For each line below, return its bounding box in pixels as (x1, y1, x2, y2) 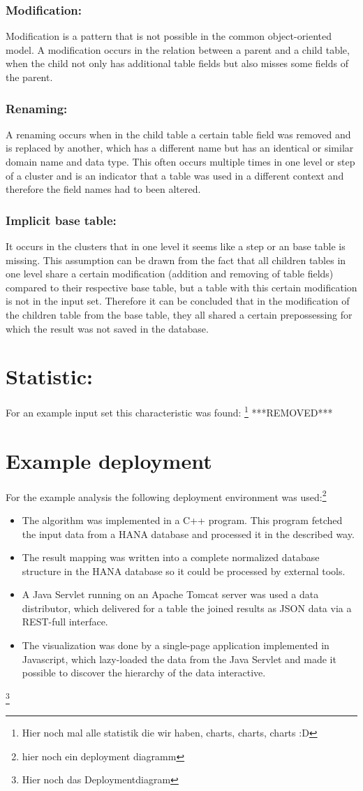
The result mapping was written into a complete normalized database (22, 550, 320, 565)
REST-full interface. (22, 614, 108, 629)
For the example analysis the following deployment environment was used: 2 (6, 487, 327, 504)
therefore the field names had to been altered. (6, 182, 201, 196)
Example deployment (6, 446, 212, 474)
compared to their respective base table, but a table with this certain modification (6, 280, 357, 294)
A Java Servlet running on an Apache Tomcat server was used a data (22, 587, 319, 602)
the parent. (6, 70, 53, 84)
